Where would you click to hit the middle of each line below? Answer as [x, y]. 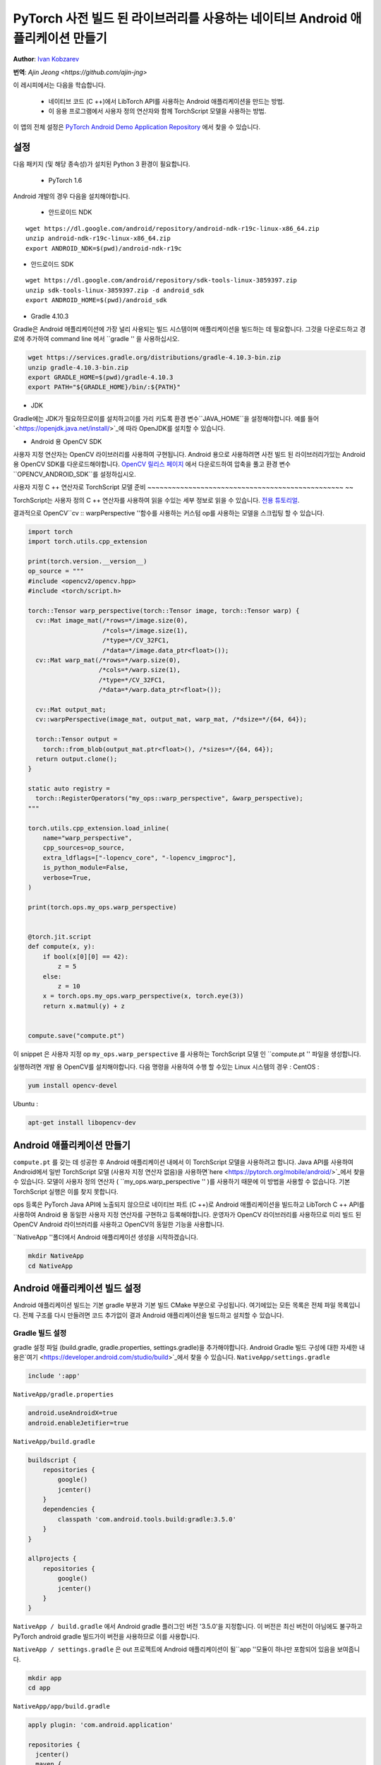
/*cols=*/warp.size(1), [140, 670]
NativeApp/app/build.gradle [62, 1706]
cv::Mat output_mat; [71, 709]
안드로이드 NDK [70, 213]
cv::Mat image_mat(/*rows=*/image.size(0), [112, 621]
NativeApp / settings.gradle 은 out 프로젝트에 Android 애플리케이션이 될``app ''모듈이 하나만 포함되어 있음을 [174, 1649]
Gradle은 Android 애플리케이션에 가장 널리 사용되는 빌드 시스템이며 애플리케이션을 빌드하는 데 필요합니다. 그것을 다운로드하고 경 [189, 329]
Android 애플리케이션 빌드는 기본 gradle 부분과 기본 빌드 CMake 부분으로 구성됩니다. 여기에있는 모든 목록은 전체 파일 [175, 1305]
